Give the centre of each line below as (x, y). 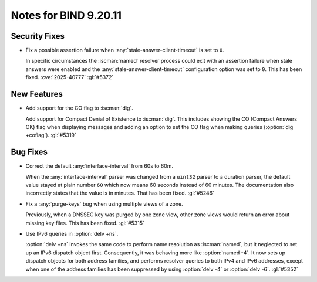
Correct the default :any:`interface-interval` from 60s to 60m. (99, 166)
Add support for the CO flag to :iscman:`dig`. (79, 108)
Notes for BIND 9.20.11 (66, 15)
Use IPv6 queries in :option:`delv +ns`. (72, 233)
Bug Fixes (29, 152)
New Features (37, 94)
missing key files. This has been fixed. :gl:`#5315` (85, 223)
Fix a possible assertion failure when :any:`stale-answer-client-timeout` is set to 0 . (125, 50)
